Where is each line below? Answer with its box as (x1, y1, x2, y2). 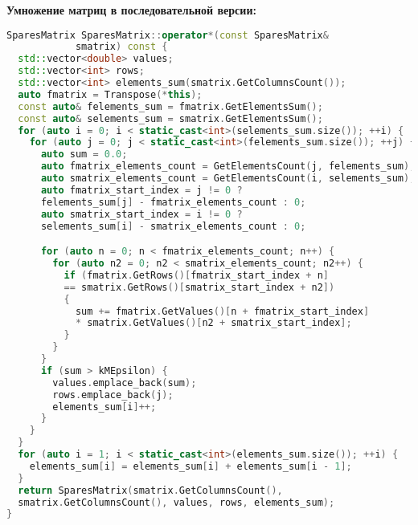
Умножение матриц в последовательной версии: (6, 2, 256, 18)
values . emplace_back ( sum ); (52, 376, 197, 389)
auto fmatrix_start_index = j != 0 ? (40, 184, 243, 196)
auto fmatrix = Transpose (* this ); (18, 88, 203, 100)
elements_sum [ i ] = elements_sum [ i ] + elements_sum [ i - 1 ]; (29, 460, 352, 472)
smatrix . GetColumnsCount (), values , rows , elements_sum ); (18, 496, 335, 508)
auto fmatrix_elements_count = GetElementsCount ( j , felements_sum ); (40, 161, 416, 173)
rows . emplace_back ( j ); (52, 389, 174, 401)
